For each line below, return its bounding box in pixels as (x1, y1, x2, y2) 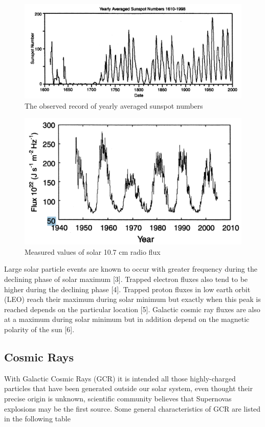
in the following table (4, 413, 71, 424)
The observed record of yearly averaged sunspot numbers (25, 100, 203, 111)
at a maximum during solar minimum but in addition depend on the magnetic (4, 314, 250, 324)
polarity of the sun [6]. (4, 323, 75, 334)
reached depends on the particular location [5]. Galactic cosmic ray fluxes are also (4, 303, 260, 314)
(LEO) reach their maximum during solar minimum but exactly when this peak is (4, 294, 261, 304)
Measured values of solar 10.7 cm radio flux (25, 246, 161, 257)
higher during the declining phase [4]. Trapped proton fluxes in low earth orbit (4, 283, 251, 294)
